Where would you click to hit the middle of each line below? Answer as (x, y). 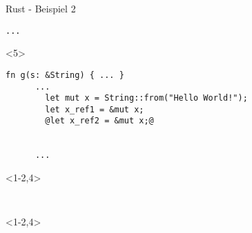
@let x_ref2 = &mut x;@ (99, 121)
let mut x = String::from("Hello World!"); (146, 98)
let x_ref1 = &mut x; (95, 109)
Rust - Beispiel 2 (41, 8)
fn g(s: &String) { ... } (65, 75)
